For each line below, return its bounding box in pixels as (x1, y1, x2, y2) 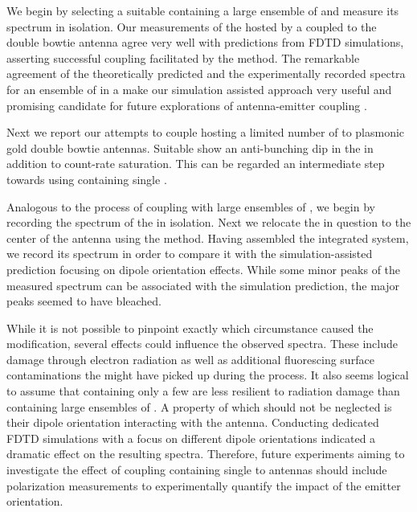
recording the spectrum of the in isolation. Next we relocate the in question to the (6, 214, 411, 231)
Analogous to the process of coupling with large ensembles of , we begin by (6, 198, 375, 215)
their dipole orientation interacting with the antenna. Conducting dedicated (6, 414, 379, 431)
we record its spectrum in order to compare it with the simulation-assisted (6, 245, 373, 262)
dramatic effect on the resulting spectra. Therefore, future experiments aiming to (6, 445, 405, 462)
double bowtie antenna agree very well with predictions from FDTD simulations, (6, 34, 404, 51)
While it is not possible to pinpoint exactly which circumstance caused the (6, 319, 374, 336)
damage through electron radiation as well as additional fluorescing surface (6, 350, 374, 367)
